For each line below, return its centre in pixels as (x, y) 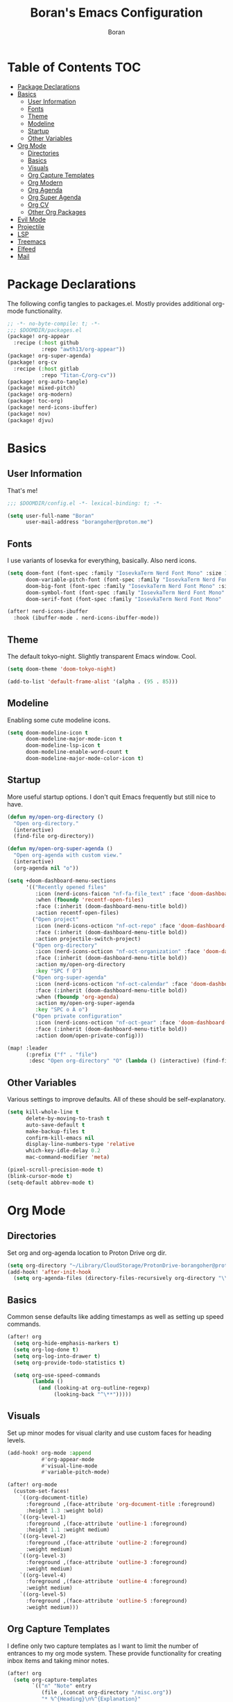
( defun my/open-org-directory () (55, 817)
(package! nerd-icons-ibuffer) (52, 407)
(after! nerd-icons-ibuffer (48, 612)
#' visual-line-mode (69, 1466)
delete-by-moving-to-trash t (68, 1118)
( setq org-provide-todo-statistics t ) (70, 1363)
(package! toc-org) (35, 401)
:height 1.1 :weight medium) (68, 1530)
